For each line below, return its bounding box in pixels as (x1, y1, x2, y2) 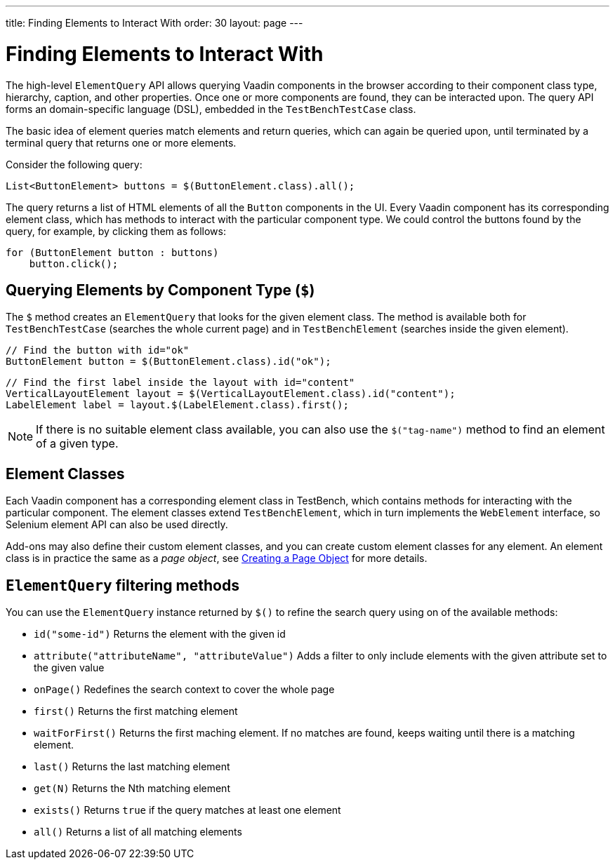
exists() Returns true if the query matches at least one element (34, 804, 341, 817)
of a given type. (36, 436, 119, 451)
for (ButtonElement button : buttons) (6, 246, 219, 258)
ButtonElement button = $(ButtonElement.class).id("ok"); (6, 356, 331, 368)
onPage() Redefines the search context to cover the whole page (34, 683, 335, 696)
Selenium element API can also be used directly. (6, 518, 228, 531)
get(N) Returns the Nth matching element (34, 782, 230, 795)
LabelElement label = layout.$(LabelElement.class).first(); (6, 399, 349, 411)
